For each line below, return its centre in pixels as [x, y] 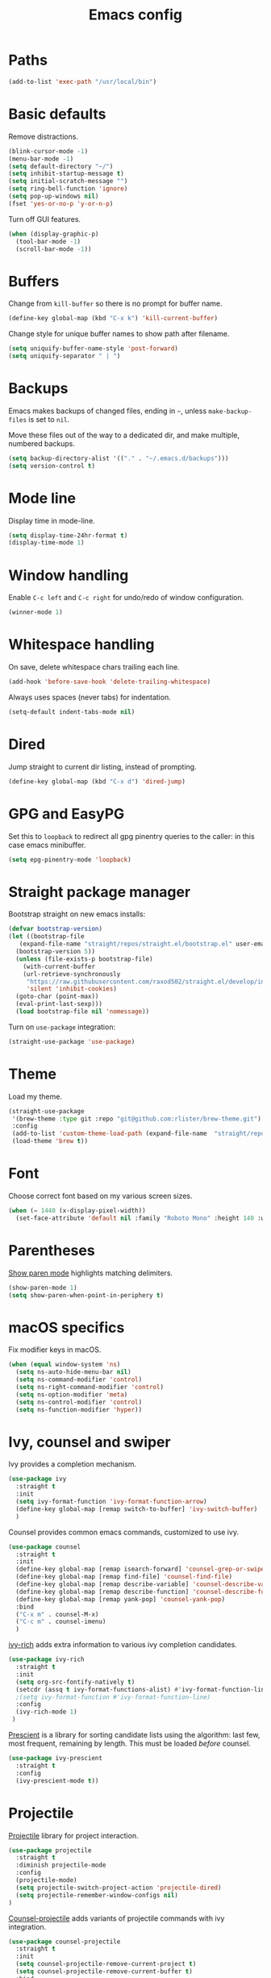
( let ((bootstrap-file [46, 937]
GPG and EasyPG [67, 814]
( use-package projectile [50, 1850]
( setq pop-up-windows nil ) [54, 196]
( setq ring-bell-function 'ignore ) [68, 189]
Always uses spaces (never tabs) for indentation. [90, 697]
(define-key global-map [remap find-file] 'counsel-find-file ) [124, 1577]
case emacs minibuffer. [47, 845]
